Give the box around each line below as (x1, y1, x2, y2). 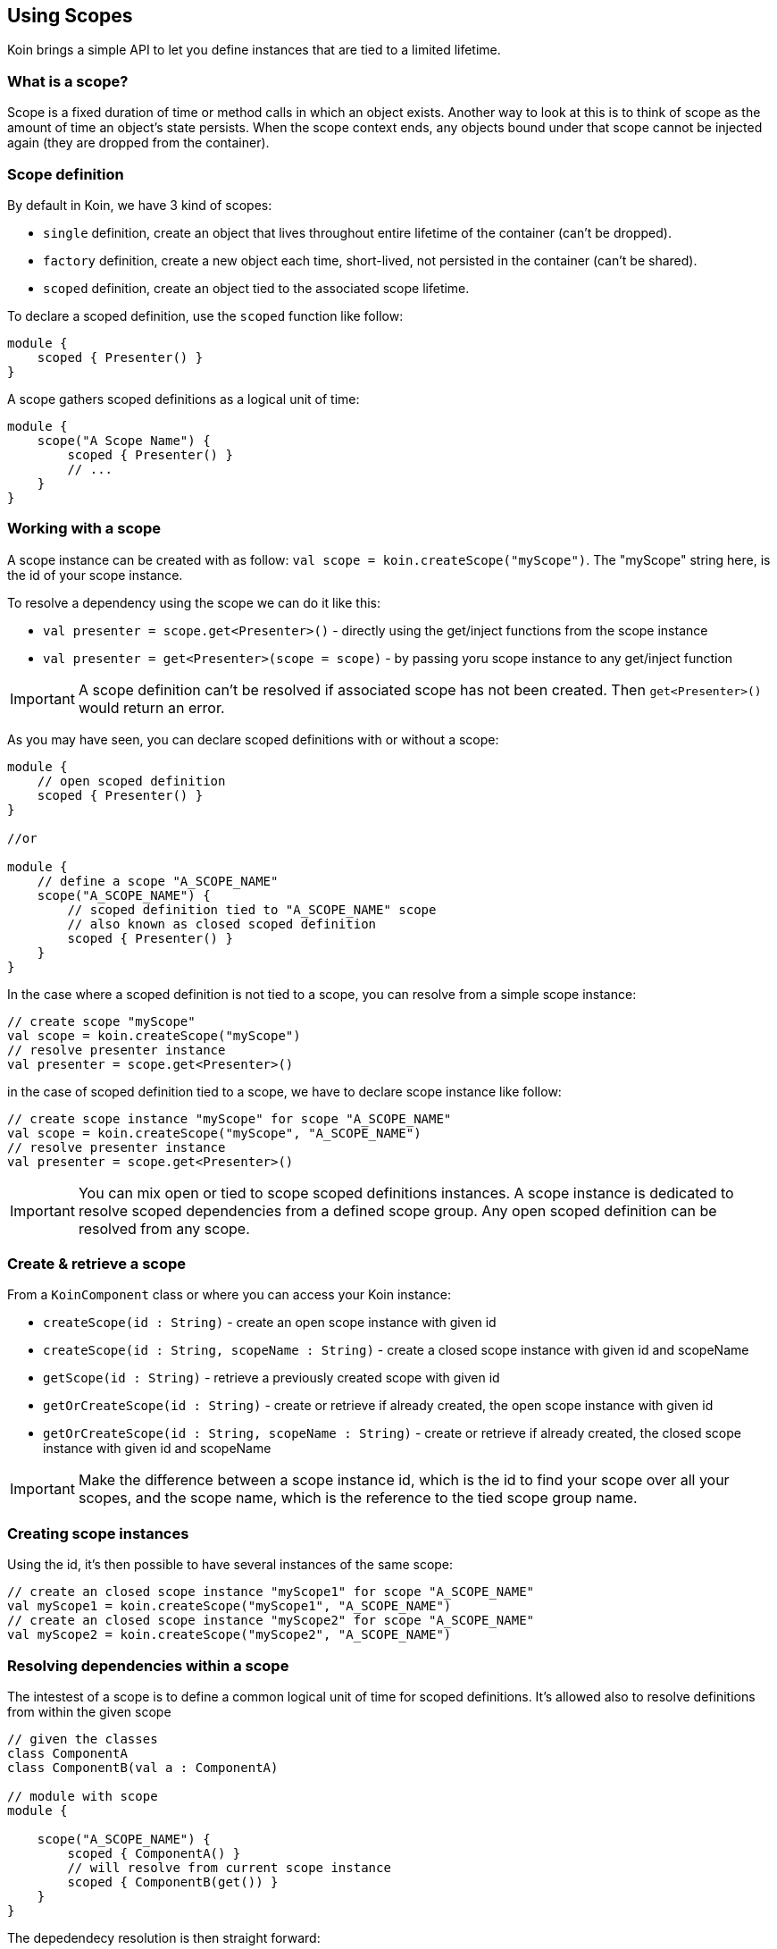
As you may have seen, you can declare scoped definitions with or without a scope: (7, 731, 499, 747)
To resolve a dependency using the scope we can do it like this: (7, 594, 380, 610)
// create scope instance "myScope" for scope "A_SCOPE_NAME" (7, 1111, 452, 1126)
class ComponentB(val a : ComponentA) (7, 1760, 279, 1775)
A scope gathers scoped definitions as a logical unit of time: (7, 391, 360, 407)
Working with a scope (7, 519, 162, 538)
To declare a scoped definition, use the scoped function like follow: (7, 307, 404, 323)
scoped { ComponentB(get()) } (67, 1874, 279, 1889)
